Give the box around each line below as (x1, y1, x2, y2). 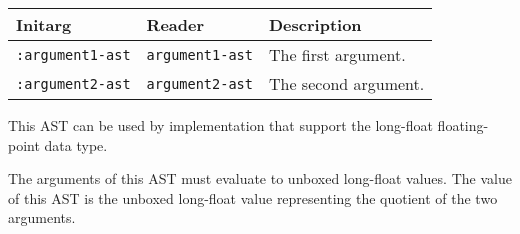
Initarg (16, 13, 72, 36)
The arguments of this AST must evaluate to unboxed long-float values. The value (8, 168, 512, 189)
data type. (44, 134, 108, 155)
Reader (146, 13, 205, 36)
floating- (437, 115, 489, 135)
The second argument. (268, 72, 425, 95)
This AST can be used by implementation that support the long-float (8, 115, 433, 135)
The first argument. (268, 43, 406, 66)
